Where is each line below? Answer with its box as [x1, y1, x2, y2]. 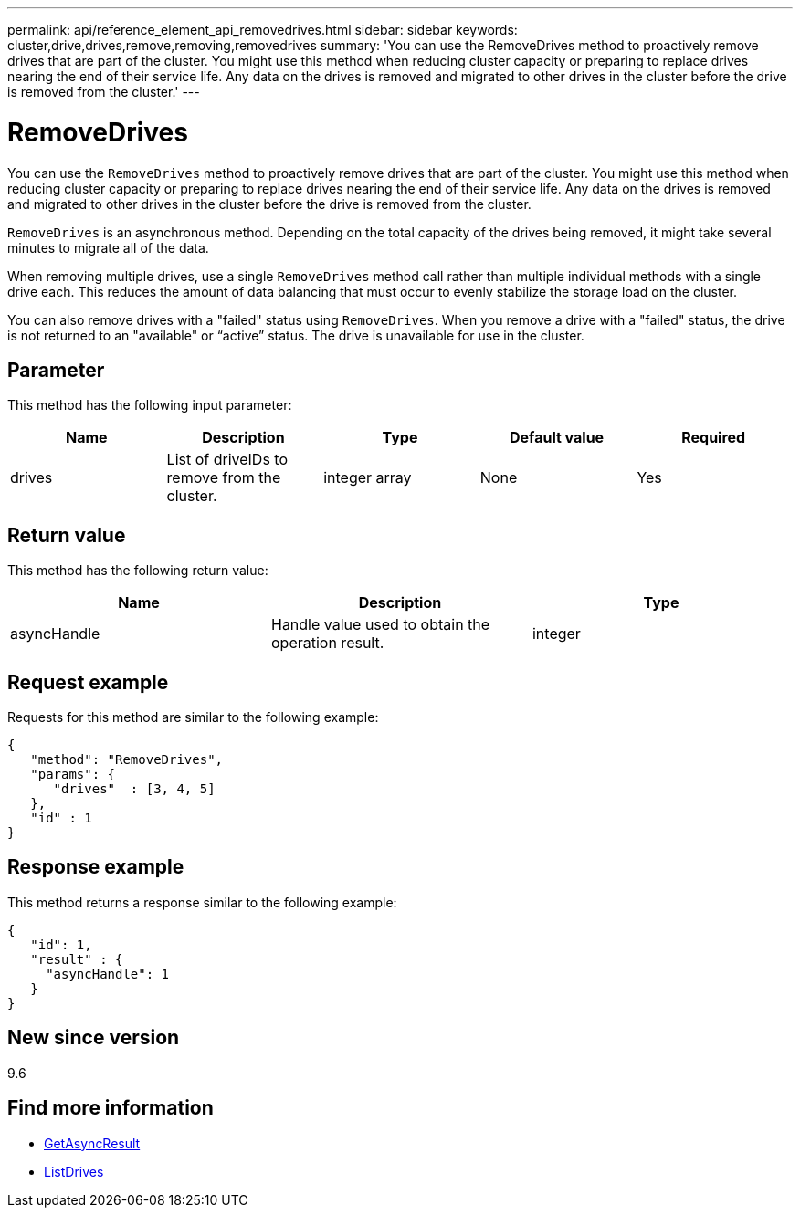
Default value [509, 428, 605, 447]
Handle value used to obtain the [270, 615, 490, 634]
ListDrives [44, 1163, 104, 1179]
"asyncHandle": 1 [46, 966, 170, 981]
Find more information [7, 1096, 214, 1120]
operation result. [270, 634, 384, 653]
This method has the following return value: [7, 562, 268, 579]
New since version [7, 1026, 180, 1050]
